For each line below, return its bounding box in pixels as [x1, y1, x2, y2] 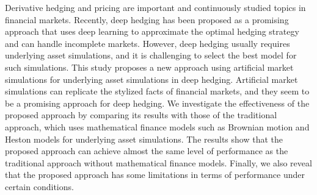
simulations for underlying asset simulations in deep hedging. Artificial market [5, 73, 298, 85]
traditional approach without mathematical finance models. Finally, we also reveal [5, 156, 312, 169]
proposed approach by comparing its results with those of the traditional [5, 108, 277, 121]
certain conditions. [5, 180, 74, 193]
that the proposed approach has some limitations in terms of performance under [5, 168, 305, 181]
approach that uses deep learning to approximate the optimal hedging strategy [5, 25, 299, 38]
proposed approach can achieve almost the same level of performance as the [5, 144, 288, 157]
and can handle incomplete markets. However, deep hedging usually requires [5, 37, 290, 49]
